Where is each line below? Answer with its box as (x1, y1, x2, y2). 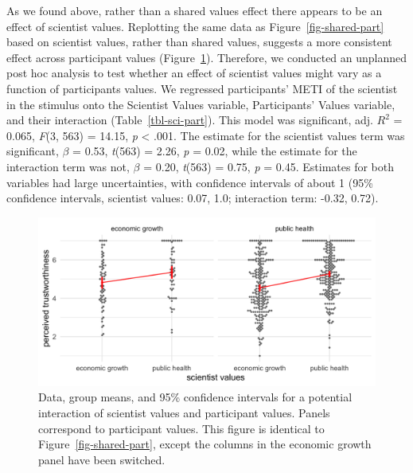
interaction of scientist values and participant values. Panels (38, 404, 330, 420)
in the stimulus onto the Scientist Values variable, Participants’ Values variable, (6, 96, 395, 112)
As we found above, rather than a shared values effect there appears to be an (6, 2, 383, 18)
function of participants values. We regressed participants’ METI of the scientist (6, 80, 398, 96)
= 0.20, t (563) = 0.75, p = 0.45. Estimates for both (143, 158, 394, 174)
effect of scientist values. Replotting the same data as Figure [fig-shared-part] (6, 18, 384, 34)
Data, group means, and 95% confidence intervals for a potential (38, 389, 353, 405)
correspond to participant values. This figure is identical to (38, 420, 325, 436)
